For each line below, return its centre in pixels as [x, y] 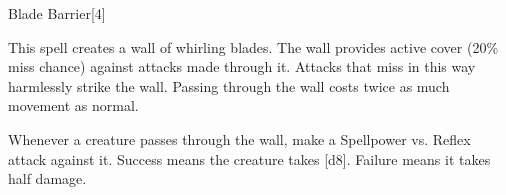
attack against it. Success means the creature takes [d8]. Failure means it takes [249, 158]
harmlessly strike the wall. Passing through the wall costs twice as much [229, 85]
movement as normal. [73, 105]
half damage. [47, 178]
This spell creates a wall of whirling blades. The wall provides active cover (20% [253, 46]
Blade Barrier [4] [57, 13]
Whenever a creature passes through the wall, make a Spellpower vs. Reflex [239, 138]
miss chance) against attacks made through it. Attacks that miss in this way [242, 66]
